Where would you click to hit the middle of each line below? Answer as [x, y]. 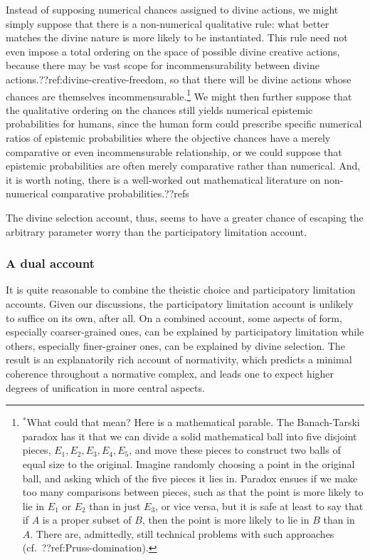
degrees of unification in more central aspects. [105, 387]
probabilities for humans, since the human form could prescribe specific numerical [184, 124]
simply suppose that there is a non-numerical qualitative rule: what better [168, 23]
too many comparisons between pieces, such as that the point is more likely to [193, 492]
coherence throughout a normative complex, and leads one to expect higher [170, 373]
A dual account [50, 263]
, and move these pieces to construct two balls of [235, 450]
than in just [115, 505]
